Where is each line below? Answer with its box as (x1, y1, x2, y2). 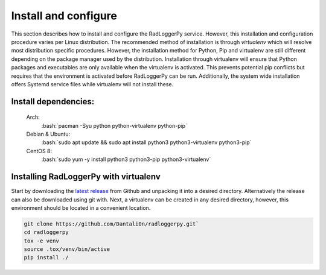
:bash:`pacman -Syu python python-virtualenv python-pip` (41, 122, 187, 129)
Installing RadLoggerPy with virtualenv (11, 172, 161, 182)
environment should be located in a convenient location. (11, 204, 151, 211)
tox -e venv (24, 237, 60, 244)
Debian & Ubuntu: (26, 130, 71, 138)
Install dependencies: (11, 96, 95, 107)
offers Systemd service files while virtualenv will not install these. (11, 80, 174, 87)
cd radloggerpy (24, 229, 69, 236)
